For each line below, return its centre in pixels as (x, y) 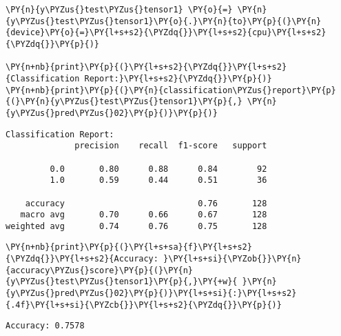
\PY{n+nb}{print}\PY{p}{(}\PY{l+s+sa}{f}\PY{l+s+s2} (129, 247)
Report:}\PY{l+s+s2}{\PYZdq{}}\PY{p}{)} (178, 78)
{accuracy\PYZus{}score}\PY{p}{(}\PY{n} (100, 270)
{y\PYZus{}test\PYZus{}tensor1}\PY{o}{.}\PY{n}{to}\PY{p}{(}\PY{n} (164, 21)
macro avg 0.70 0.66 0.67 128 (144, 215)
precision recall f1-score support (171, 146)
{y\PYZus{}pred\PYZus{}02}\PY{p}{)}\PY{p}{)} (112, 113)
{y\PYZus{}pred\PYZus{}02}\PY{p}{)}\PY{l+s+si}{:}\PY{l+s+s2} (151, 294)
